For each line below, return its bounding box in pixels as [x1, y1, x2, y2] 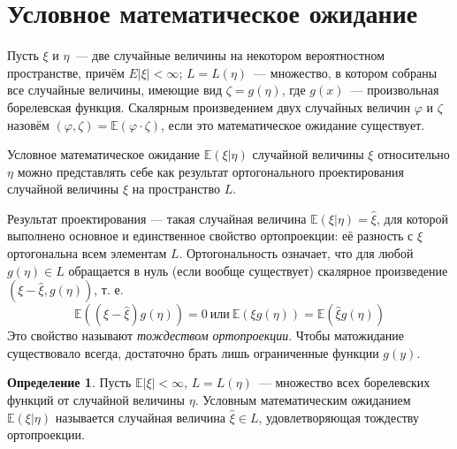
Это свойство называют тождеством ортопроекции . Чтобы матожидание [7, 326, 404, 345]
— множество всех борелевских [258, 373, 430, 392]
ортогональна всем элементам [7, 244, 167, 263]
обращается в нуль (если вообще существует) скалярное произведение [68, 261, 448, 279]
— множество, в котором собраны [254, 63, 438, 81]
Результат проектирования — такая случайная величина [7, 209, 307, 227]
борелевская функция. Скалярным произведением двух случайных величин [7, 97, 411, 116]
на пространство [132, 179, 220, 198]
